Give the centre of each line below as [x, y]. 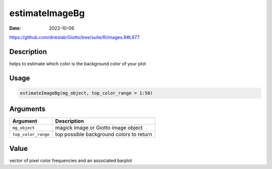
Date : [15, 28]
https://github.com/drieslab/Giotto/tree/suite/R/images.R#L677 [75, 37]
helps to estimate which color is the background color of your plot [78, 63]
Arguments [27, 109]
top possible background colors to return [104, 134]
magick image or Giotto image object [99, 128]
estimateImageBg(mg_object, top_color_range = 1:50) [86, 93]
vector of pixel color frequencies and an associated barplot [71, 160]
